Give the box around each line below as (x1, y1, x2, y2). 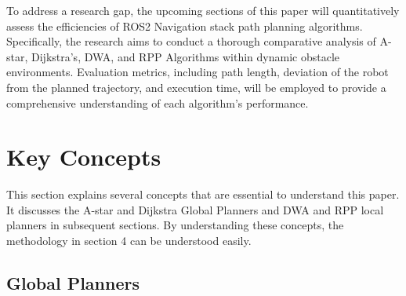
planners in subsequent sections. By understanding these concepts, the (6, 217, 344, 233)
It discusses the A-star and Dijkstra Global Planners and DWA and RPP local (6, 201, 384, 217)
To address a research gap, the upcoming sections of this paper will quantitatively (6, 2, 400, 18)
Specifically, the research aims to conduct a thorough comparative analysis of (6, 33, 376, 49)
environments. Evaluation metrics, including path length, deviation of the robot (6, 64, 389, 80)
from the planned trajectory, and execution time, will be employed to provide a (6, 79, 386, 95)
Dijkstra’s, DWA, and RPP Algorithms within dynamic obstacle (31, 48, 340, 64)
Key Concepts (6, 141, 161, 173)
